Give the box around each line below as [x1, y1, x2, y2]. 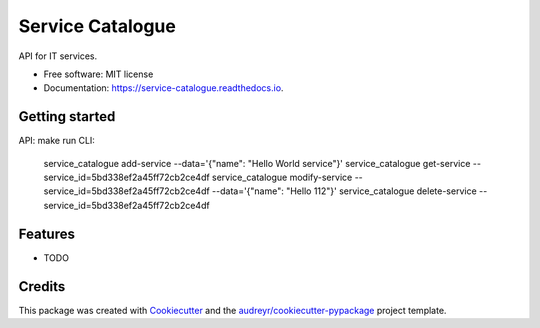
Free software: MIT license [43, 68, 154, 80]
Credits [18, 278, 66, 295]
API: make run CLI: [18, 135, 95, 147]
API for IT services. [18, 50, 98, 62]
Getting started [18, 108, 116, 125]
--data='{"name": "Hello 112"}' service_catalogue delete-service [211, 185, 477, 197]
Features [18, 225, 75, 242]
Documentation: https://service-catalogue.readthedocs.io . [43, 82, 284, 94]
